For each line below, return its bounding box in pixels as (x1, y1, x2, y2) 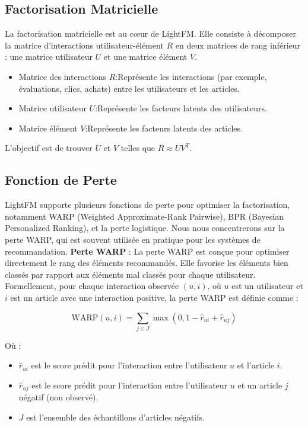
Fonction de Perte (5, 171, 117, 189)
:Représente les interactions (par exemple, (115, 70, 267, 82)
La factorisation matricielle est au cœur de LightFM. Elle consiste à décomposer (5, 27, 296, 40)
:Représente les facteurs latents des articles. (85, 121, 243, 134)
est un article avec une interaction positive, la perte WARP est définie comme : (10, 291, 299, 303)
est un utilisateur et (231, 280, 303, 292)
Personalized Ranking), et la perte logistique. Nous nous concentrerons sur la (5, 221, 285, 234)
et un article (237, 379, 282, 391)
